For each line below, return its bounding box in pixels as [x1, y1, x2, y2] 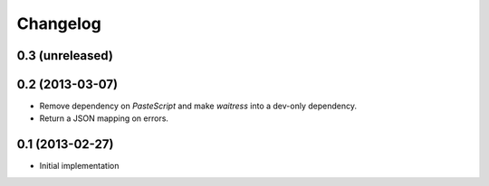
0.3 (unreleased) [16, 48, 113, 63]
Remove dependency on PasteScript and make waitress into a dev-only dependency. [39, 100, 358, 112]
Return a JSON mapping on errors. [39, 113, 169, 124]
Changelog [16, 14, 101, 33]
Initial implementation [39, 161, 120, 172]
